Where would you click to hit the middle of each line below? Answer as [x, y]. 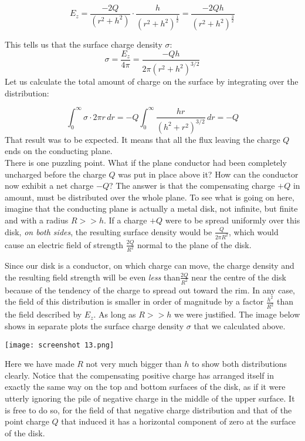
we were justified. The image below [237, 314]
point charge [27, 421]
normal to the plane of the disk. [194, 244]
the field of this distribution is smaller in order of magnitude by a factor [134, 301]
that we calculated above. [240, 326]
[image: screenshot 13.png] [60, 345]
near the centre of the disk [239, 277]
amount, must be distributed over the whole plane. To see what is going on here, [150, 197]
